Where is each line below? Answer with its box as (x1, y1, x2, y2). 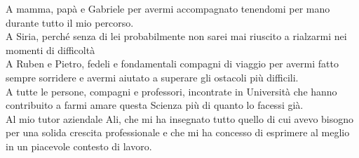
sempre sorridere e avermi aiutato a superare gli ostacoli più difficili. (6, 70, 299, 84)
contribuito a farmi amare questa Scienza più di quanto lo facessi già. (6, 98, 304, 112)
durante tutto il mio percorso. (6, 15, 134, 29)
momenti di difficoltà (6, 42, 95, 57)
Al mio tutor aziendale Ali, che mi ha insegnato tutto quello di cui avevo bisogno (6, 111, 354, 126)
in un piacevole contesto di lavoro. (6, 138, 152, 153)
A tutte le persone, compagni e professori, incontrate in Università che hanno (6, 84, 337, 98)
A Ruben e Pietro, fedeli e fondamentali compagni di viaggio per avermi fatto (6, 56, 339, 71)
